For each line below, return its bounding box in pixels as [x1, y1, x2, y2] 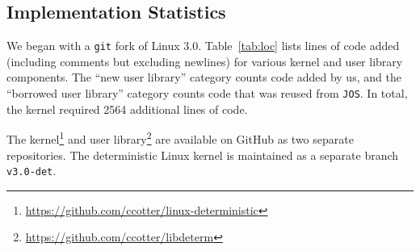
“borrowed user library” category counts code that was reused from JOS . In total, [6, 85, 408, 102]
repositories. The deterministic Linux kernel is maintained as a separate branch [6, 146, 399, 163]
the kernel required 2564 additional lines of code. [6, 100, 248, 117]
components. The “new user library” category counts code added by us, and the [6, 69, 401, 86]
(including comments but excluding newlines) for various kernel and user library [6, 52, 403, 69]
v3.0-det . [6, 162, 57, 179]
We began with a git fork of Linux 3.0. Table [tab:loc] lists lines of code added [6, 37, 400, 54]
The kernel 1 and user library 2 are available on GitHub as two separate [6, 128, 354, 147]
